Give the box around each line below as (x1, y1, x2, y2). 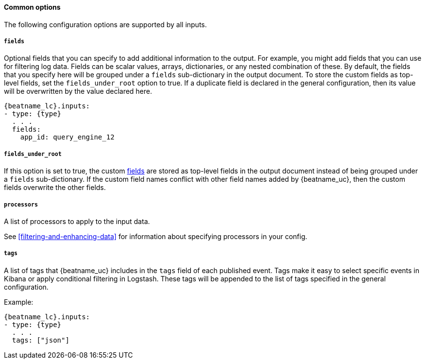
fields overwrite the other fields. (4, 183, 106, 192)
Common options (4, 3, 61, 11)
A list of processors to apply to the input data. (4, 217, 150, 225)
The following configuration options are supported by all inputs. (4, 20, 207, 29)
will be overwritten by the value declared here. (4, 87, 153, 96)
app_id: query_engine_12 (20, 133, 115, 141)
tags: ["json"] (12, 336, 69, 344)
